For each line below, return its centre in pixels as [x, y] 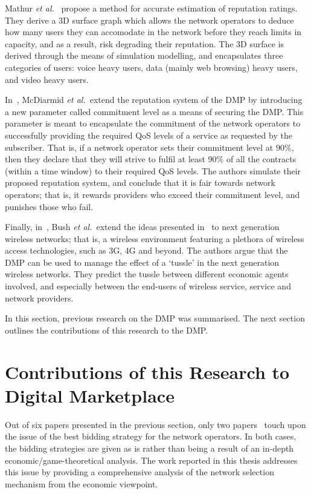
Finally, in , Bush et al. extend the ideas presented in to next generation [142, 227]
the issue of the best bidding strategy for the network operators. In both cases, [151, 436]
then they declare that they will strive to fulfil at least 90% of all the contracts [151, 159]
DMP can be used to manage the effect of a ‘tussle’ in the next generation [142, 262]
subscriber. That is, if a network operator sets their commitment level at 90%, [149, 147]
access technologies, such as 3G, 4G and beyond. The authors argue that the [146, 250]
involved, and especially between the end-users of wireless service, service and [148, 286]
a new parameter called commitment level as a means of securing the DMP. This [154, 111]
